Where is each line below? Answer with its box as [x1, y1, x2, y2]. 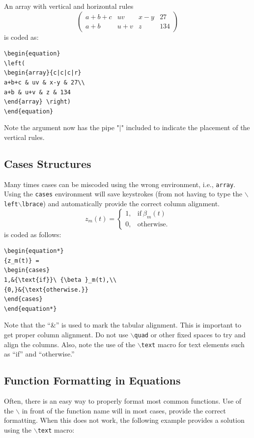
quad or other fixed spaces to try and [134, 329, 246, 340]
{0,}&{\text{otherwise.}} [4, 286, 88, 293]
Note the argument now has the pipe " [4, 122, 119, 133]
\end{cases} [4, 296, 43, 303]
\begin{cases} [4, 267, 50, 274]
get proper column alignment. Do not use [4, 329, 128, 340]
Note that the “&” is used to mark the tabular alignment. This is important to [4, 320, 242, 330]
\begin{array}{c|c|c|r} [4, 69, 82, 77]
